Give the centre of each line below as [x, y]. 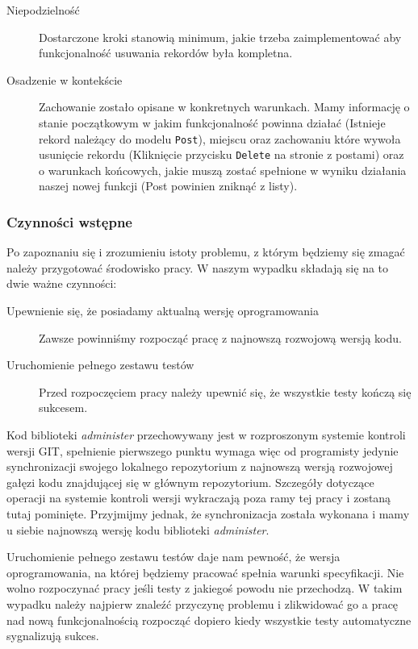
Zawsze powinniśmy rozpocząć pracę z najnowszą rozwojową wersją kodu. [220, 337]
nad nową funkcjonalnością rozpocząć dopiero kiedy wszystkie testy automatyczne [209, 620]
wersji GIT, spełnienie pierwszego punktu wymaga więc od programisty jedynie [203, 450]
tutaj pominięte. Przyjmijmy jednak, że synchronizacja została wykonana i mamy [208, 514]
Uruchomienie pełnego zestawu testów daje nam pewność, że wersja [173, 557]
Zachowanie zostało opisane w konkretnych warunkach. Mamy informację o [224, 107]
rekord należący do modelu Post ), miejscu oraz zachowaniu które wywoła [220, 138]
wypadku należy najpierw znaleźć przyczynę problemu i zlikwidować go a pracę [203, 603]
